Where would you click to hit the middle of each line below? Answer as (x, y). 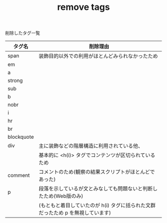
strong (15, 81)
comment (19, 175)
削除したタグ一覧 (23, 33)
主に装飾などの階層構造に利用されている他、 (91, 146)
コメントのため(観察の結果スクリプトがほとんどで (97, 172)
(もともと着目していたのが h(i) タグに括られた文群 (97, 206)
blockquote (21, 137)
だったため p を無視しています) (75, 213)
